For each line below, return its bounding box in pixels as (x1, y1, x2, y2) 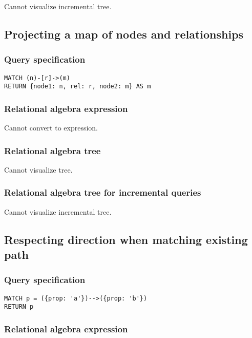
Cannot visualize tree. (4, 164, 73, 175)
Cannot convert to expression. (4, 122, 98, 133)
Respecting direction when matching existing (4, 231, 248, 247)
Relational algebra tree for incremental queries (4, 186, 201, 199)
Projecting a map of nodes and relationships (4, 26, 244, 42)
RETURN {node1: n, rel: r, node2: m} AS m (4, 83, 151, 90)
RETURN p (4, 303, 34, 311)
